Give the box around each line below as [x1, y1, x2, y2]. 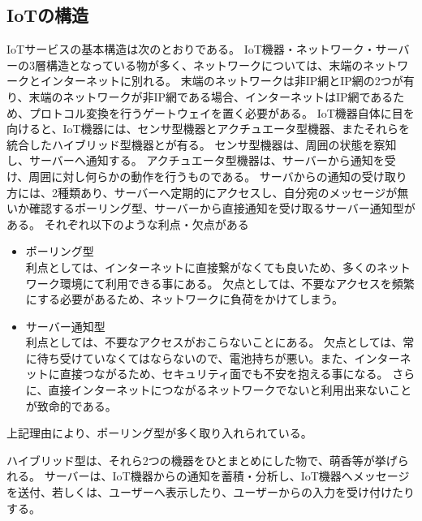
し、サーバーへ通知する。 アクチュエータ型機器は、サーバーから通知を [6, 152, 385, 169]
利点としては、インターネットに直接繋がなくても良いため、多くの [25, 258, 377, 275]
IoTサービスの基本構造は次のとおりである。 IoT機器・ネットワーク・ [6, 41, 376, 58]
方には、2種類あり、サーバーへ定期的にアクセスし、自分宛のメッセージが [6, 183, 398, 200]
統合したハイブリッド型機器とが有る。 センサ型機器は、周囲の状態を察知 [6, 136, 397, 153]
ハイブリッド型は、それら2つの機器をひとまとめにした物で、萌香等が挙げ [6, 451, 398, 468]
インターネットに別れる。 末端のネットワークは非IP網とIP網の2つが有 [40, 72, 415, 89]
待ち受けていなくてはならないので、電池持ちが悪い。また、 [37, 349, 355, 366]
